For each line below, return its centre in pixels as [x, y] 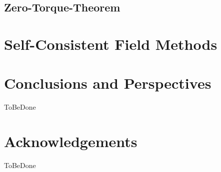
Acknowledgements [71, 141]
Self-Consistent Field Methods [111, 44]
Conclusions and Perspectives [108, 83]
